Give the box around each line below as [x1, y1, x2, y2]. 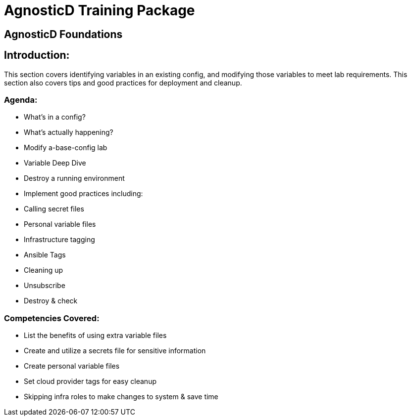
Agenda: [4, 94, 38, 105]
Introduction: [4, 49, 70, 62]
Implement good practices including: [24, 189, 143, 198]
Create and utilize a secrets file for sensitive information [24, 346, 206, 355]
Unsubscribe [24, 281, 65, 290]
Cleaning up [24, 266, 63, 275]
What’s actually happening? [24, 128, 113, 137]
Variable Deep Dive [24, 159, 86, 168]
